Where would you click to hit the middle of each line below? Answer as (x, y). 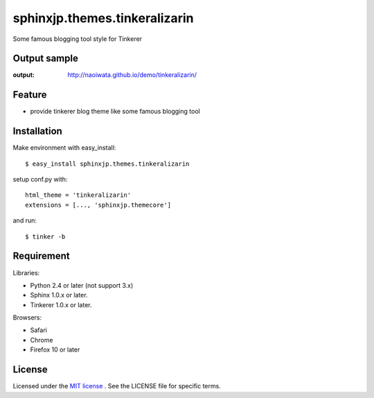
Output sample (46, 59)
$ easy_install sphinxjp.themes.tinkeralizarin (107, 164)
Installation (37, 131)
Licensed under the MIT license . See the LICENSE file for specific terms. (117, 386)
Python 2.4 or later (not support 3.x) (82, 285)
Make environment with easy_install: (64, 148)
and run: (25, 220)
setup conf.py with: (40, 180)
